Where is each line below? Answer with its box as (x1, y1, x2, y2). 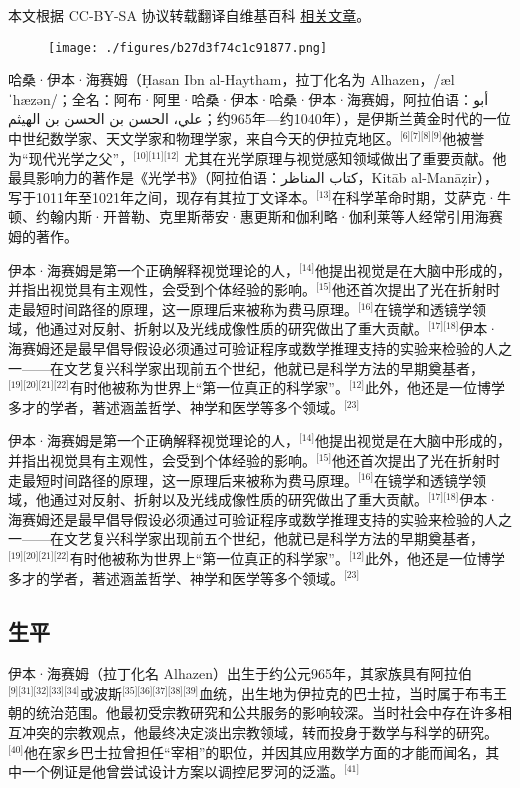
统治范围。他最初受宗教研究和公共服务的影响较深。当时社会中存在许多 (35, 702, 498, 723)
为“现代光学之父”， (8, 147, 134, 168)
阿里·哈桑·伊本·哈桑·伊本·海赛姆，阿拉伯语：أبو (152, 88, 489, 109)
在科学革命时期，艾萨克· (332, 186, 497, 207)
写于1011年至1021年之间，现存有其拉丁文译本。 (8, 186, 316, 207)
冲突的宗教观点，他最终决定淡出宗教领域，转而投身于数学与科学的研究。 (21, 722, 498, 743)
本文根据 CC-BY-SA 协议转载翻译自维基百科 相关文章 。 (8, 5, 371, 25)
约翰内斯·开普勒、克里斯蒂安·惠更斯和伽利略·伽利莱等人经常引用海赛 (35, 206, 503, 227)
